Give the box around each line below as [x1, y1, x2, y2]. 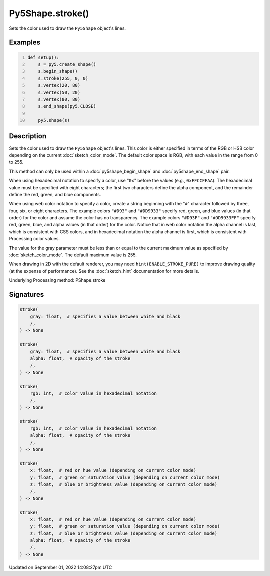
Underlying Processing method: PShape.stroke [9, 277, 106, 283]
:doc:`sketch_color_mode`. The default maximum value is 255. [9, 252, 137, 258]
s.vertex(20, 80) [38, 83, 81, 88]
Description [9, 132, 47, 140]
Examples [9, 38, 41, 47]
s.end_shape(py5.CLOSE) [38, 103, 97, 109]
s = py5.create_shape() [38, 61, 97, 67]
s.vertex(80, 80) [38, 96, 81, 102]
